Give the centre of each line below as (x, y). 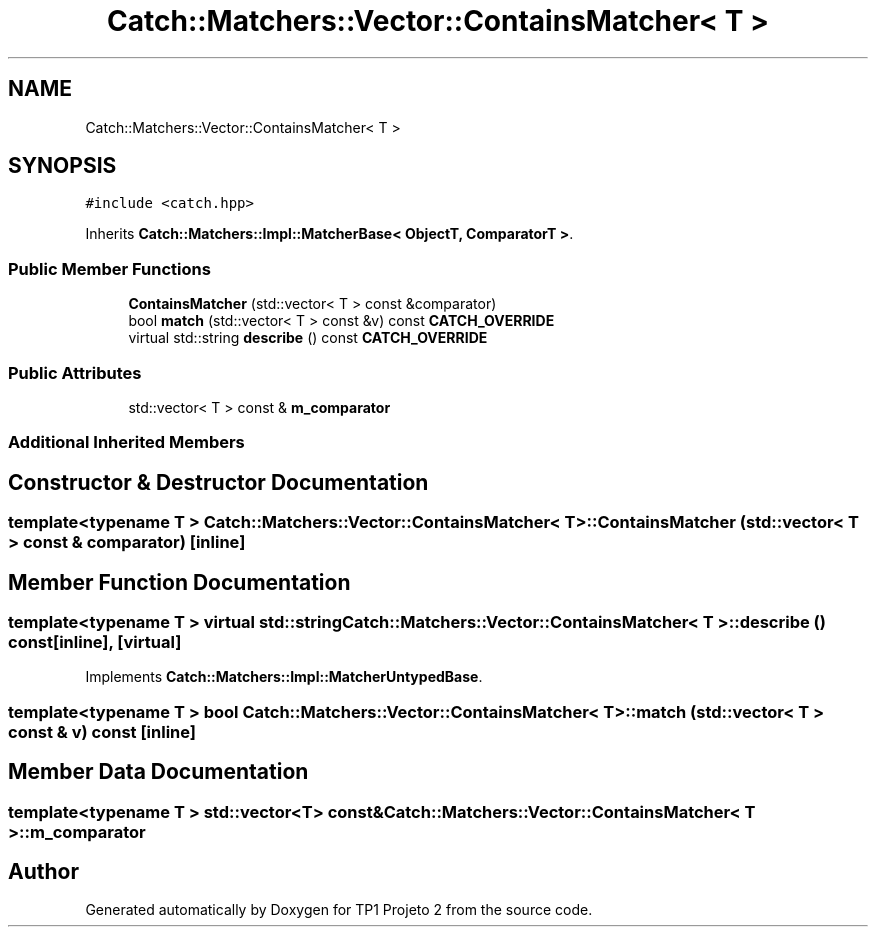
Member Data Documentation (158, 772)
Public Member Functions (109, 268)
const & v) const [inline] (102, 731)
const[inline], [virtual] (95, 642)
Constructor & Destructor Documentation (218, 482)
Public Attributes (75, 372)
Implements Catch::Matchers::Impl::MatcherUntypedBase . (284, 677)
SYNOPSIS (62, 166)
